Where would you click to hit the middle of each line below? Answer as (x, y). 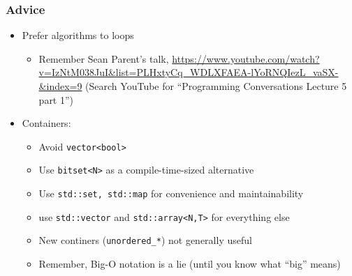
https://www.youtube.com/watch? (246, 58)
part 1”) (56, 99)
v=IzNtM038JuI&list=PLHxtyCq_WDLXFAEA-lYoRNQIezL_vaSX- (189, 72)
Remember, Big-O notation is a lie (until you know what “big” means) (190, 264)
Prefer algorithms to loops (78, 35)
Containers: (46, 123)
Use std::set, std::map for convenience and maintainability (171, 193)
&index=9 (60, 86)
